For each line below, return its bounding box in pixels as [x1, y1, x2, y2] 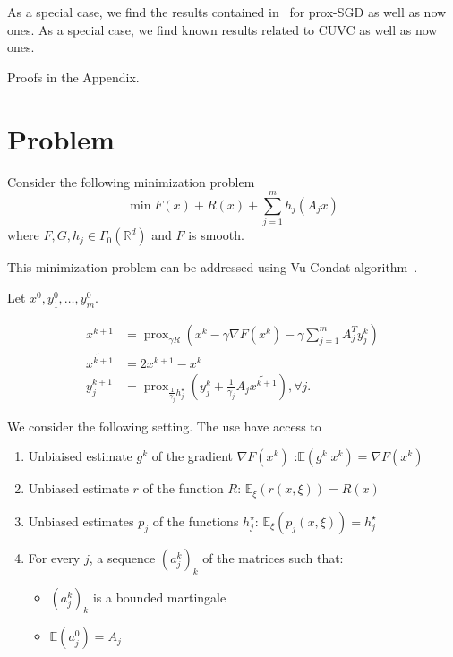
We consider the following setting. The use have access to [7, 416, 321, 435]
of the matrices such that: [202, 548, 344, 567]
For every [28, 548, 81, 567]
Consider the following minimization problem [7, 172, 255, 191]
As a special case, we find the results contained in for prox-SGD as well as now [7, 3, 447, 21]
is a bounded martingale [92, 587, 226, 606]
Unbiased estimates [28, 511, 134, 530]
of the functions [152, 511, 239, 530]
